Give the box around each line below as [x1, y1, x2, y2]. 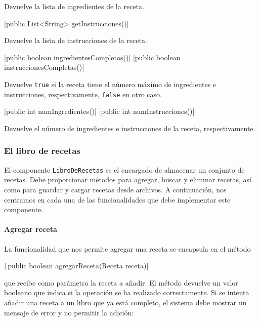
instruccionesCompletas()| [4, 62, 84, 72]
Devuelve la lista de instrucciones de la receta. [4, 35, 147, 46]
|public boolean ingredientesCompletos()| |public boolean [4, 52, 181, 62]
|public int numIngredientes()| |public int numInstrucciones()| [4, 106, 195, 116]
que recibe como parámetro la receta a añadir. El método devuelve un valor [4, 277, 238, 288]
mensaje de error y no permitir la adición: [4, 307, 134, 317]
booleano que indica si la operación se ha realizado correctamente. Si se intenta [4, 287, 249, 298]
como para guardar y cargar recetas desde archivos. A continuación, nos [4, 184, 227, 194]
